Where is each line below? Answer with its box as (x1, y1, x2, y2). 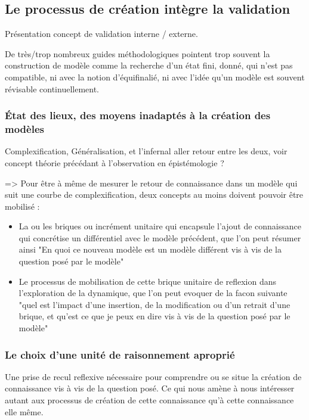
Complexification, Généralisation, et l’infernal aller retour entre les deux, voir (5, 145, 288, 157)
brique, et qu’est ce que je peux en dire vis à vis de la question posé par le (18, 310, 291, 322)
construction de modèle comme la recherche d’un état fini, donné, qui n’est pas (5, 59, 293, 71)
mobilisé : (5, 200, 40, 212)
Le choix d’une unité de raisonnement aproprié (5, 347, 235, 362)
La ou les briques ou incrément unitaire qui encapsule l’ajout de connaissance (18, 220, 301, 232)
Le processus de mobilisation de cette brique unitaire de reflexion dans (18, 275, 277, 287)
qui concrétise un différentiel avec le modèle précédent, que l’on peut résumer (18, 231, 301, 244)
